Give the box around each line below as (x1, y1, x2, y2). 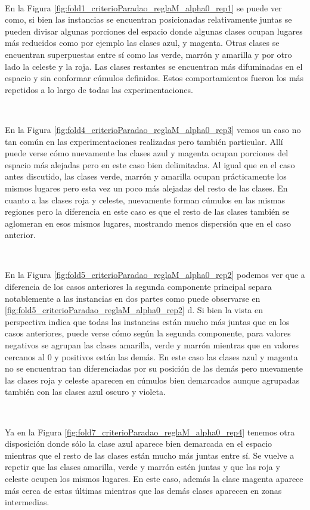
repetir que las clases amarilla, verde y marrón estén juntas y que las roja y (5, 460, 280, 473)
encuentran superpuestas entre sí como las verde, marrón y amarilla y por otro (5, 48, 292, 60)
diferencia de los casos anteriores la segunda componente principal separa (5, 280, 272, 293)
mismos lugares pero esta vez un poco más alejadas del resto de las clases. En (5, 181, 288, 194)
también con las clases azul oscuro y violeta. (5, 385, 166, 398)
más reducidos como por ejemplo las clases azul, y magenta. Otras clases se (5, 36, 280, 49)
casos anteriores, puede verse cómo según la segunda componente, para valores (5, 327, 291, 339)
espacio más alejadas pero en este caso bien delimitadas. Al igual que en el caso (5, 158, 295, 171)
